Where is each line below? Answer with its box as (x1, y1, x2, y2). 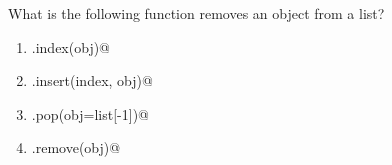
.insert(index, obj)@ (31, 70, 153, 91)
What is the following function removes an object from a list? (8, 3, 385, 23)
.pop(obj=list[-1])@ (31, 103, 149, 124)
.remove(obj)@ (31, 137, 121, 158)
